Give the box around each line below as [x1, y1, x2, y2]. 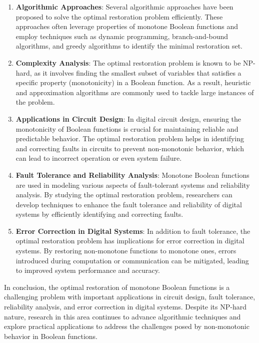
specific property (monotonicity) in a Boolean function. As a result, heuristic [15, 77, 251, 88]
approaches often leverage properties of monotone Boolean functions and [15, 21, 238, 32]
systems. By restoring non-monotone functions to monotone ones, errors [15, 245, 236, 256]
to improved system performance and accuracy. [15, 265, 160, 275]
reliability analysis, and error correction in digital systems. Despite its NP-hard [4, 301, 247, 312]
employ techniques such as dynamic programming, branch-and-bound [15, 31, 228, 41]
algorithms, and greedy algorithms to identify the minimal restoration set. [15, 41, 242, 51]
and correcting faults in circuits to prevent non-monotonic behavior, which [15, 143, 244, 153]
